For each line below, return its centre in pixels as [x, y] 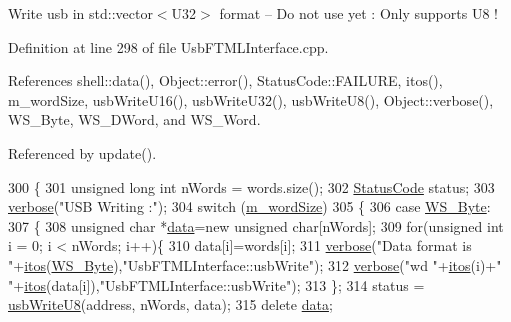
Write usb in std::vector [80, 13]
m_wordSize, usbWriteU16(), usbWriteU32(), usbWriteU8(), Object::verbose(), [251, 99]
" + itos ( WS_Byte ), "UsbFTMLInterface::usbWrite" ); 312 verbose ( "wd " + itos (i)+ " [255, 264]
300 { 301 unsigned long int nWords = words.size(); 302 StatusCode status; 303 [251, 186]
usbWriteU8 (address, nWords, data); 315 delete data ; [170, 304]
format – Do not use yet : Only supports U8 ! [358, 13]
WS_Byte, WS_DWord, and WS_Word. [134, 119]
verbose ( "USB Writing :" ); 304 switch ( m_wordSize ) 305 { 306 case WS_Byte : [249, 206]
